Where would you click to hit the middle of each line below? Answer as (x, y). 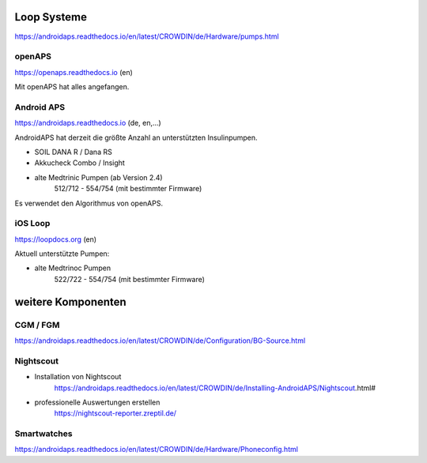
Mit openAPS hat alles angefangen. (72, 87)
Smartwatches (43, 434)
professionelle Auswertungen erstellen (97, 402)
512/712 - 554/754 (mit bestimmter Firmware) (128, 189)
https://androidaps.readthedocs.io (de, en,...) (88, 123)
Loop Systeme (51, 17)
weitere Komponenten (70, 301)
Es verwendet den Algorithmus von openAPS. (89, 203)
